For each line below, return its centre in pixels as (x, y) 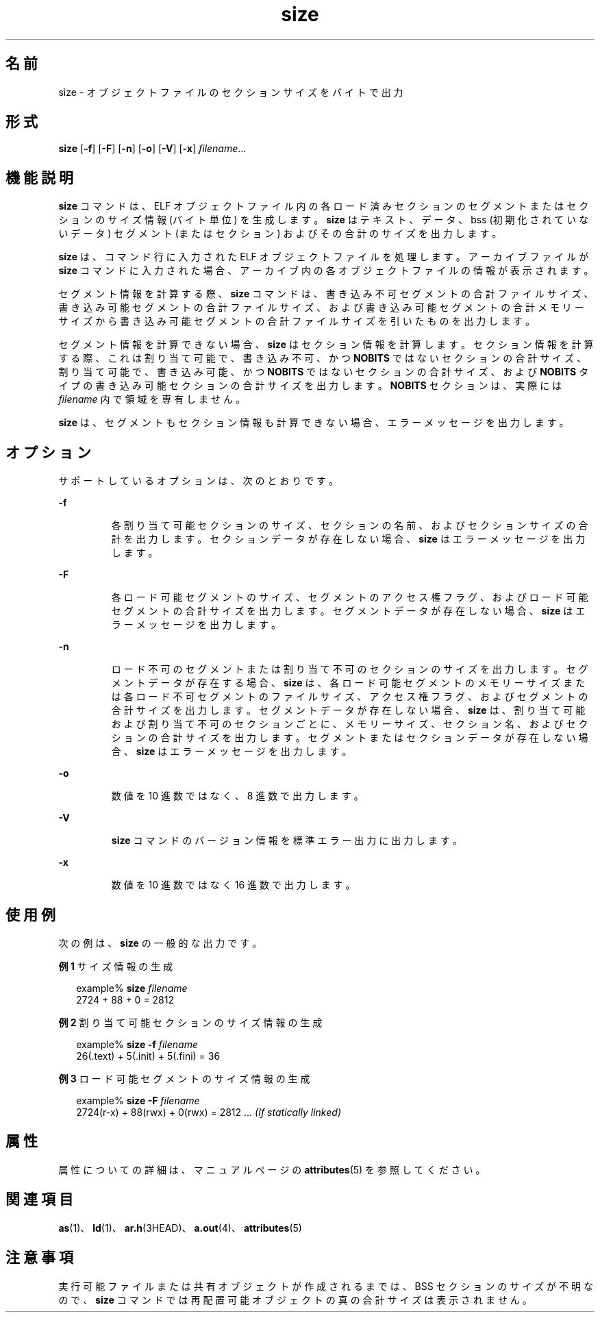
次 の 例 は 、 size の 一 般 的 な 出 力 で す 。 (160, 943)
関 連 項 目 (39, 1199)
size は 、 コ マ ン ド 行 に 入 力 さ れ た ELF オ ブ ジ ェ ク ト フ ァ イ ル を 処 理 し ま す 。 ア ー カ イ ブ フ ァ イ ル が (324, 257)
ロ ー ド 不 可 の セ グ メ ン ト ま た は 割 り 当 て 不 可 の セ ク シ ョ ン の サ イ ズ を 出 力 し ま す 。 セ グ (350, 669)
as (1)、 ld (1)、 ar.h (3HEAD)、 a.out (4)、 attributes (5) (180, 1228)
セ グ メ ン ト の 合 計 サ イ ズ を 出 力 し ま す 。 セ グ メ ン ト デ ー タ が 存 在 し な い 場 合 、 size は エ (348, 611)
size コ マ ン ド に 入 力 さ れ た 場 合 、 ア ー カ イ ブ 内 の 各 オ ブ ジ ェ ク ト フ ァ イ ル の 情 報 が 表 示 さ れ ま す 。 (326, 271)
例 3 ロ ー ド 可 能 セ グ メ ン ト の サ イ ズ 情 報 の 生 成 (184, 1078)
